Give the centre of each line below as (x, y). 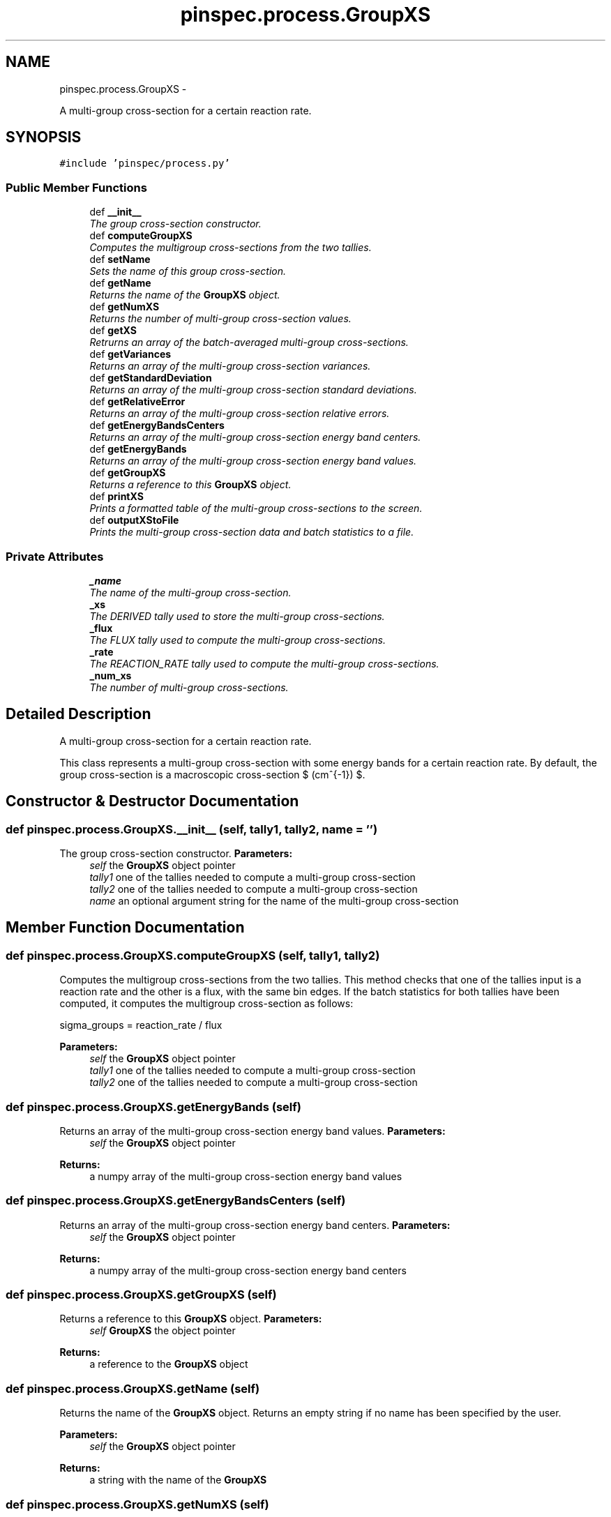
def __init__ (115, 212)
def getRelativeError (137, 402)
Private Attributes (55, 556)
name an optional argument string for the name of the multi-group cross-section (274, 901)
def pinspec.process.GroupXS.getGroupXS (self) (141, 1295)
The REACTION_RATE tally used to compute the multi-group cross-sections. (264, 663)
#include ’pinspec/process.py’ (145, 164)
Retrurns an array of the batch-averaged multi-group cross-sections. (249, 342)
